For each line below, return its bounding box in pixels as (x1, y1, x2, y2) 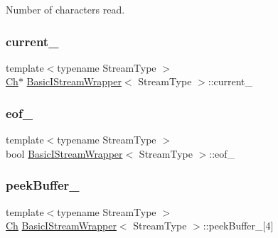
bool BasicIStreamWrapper (6, 146, 123, 161)
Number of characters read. (6, 2, 125, 16)
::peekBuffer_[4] (203, 218, 274, 233)
